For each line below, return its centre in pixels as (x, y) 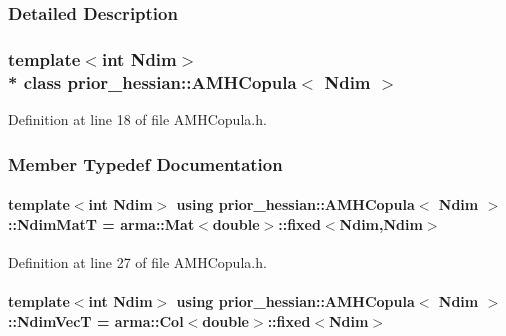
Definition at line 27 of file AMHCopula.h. (137, 261)
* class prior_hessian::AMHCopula (152, 81)
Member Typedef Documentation (145, 163)
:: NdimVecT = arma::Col (96, 320)
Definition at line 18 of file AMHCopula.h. (137, 118)
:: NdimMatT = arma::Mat (101, 223)
